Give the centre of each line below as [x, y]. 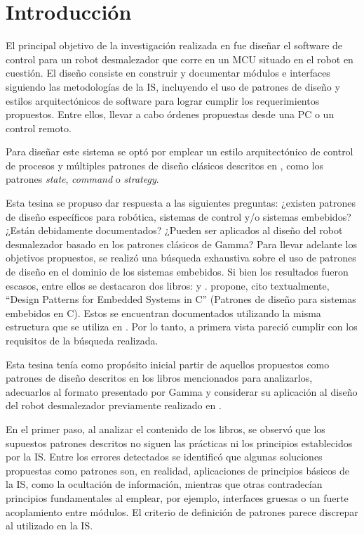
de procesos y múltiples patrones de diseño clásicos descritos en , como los [165, 165]
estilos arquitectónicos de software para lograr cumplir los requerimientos [163, 100]
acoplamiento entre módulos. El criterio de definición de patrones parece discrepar [182, 511]
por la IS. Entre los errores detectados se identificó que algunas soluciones [164, 457]
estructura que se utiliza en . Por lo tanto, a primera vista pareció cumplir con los [182, 327]
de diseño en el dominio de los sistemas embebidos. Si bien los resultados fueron [177, 272]
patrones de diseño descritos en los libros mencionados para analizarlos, [159, 378]
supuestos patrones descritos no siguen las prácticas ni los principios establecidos [179, 443]
